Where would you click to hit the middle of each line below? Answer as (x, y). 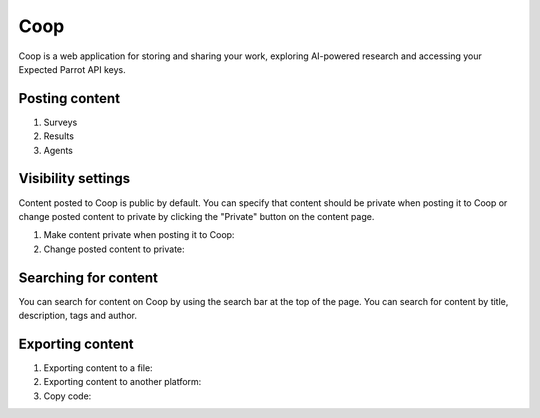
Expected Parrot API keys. (72, 69)
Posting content (69, 98)
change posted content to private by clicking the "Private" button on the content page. (196, 216)
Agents (58, 150)
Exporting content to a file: (98, 367)
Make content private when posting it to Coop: (139, 235)
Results (59, 136)
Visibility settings (74, 178)
